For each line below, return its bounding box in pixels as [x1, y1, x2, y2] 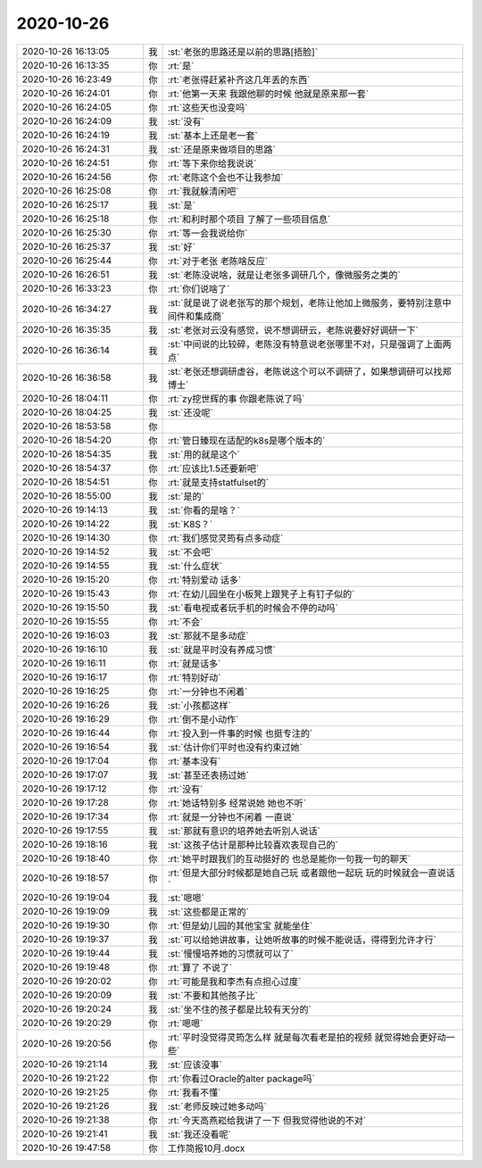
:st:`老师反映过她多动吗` [167, 1100, 267, 1113]
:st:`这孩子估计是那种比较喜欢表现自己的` [167, 839, 338, 851]
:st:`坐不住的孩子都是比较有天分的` [167, 1003, 312, 1015]
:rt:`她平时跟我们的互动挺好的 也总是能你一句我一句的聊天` [167, 852, 411, 865]
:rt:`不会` [167, 616, 204, 628]
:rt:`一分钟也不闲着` [167, 685, 248, 698]
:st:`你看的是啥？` [167, 504, 240, 517]
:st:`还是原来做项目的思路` [167, 143, 276, 155]
